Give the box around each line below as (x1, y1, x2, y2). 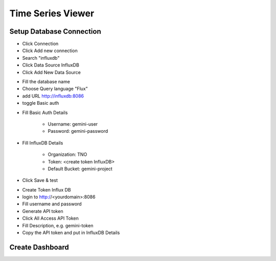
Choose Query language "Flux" (22, 86, 88, 92)
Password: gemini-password (48, 128, 108, 134)
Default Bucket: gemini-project (48, 165, 112, 172)
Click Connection (22, 41, 59, 47)
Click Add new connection (22, 48, 78, 54)
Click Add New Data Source (22, 69, 81, 75)
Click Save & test (22, 177, 58, 183)
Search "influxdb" (22, 55, 60, 61)
